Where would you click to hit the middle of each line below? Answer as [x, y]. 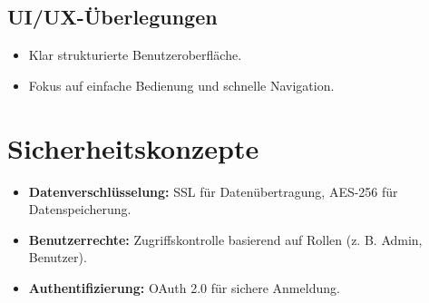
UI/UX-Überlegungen [112, 17]
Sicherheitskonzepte [133, 147]
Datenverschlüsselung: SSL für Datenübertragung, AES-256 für [213, 191]
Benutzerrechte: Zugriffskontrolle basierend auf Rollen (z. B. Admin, [225, 239]
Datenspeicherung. [80, 209]
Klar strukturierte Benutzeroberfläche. [135, 55]
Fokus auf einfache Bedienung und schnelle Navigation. [181, 85]
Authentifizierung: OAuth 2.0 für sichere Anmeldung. [184, 287]
